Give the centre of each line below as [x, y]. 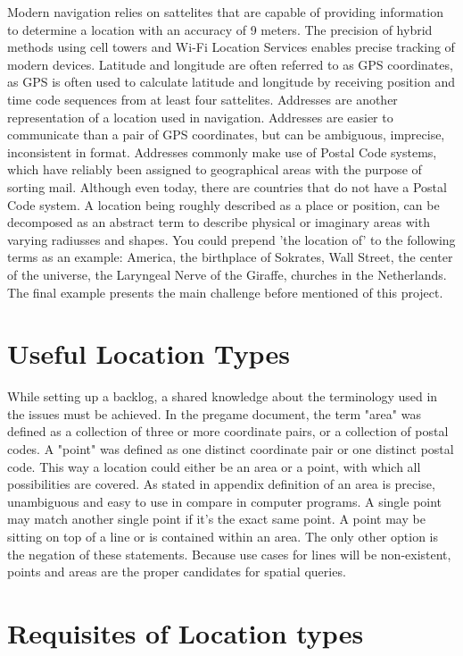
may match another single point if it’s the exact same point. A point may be [216, 519]
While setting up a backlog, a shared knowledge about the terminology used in [223, 396]
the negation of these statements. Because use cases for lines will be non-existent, [229, 554]
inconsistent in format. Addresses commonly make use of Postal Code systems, [222, 151]
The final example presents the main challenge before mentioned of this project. [225, 292]
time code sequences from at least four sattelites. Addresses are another [203, 99]
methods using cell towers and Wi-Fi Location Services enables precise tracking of [231, 47]
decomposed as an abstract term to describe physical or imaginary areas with [219, 222]
